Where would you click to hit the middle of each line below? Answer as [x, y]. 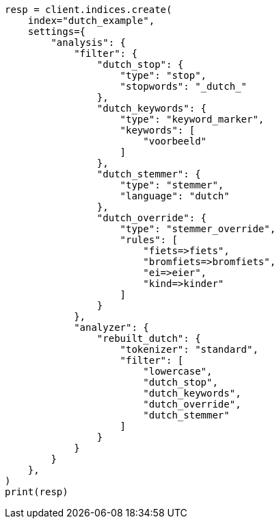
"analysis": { [89, 42]
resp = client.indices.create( [89, 10]
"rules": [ [149, 240]
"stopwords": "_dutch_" [184, 86]
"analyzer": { [111, 327]
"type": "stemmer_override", [198, 229]
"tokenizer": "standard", [189, 349]
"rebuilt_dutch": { [149, 338]
